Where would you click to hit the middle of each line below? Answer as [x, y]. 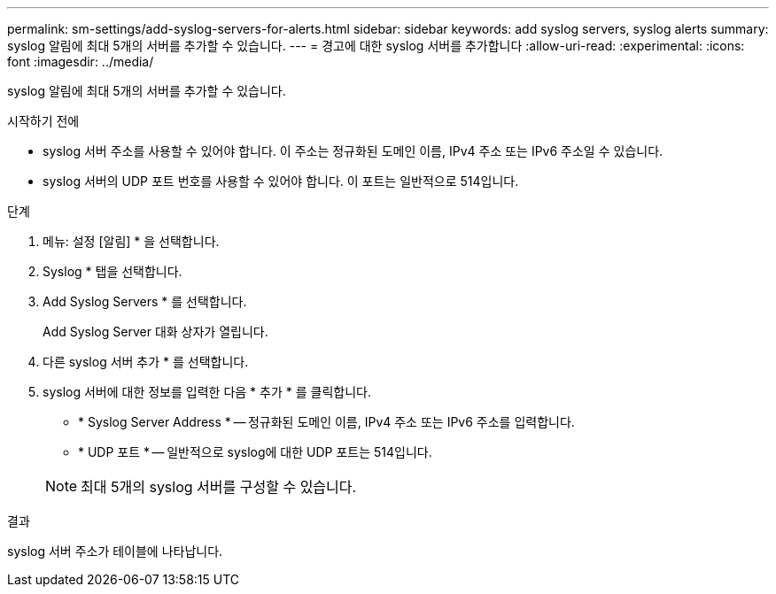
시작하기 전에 [43, 121]
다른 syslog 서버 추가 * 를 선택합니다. [146, 362]
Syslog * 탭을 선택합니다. [113, 271]
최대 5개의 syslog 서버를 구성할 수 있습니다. [219, 487]
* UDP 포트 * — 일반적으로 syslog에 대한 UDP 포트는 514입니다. [255, 452]
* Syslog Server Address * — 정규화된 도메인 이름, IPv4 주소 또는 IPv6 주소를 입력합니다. [326, 422]
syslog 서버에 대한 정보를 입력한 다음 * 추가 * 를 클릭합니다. [207, 392]
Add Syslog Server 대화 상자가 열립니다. [155, 332]
